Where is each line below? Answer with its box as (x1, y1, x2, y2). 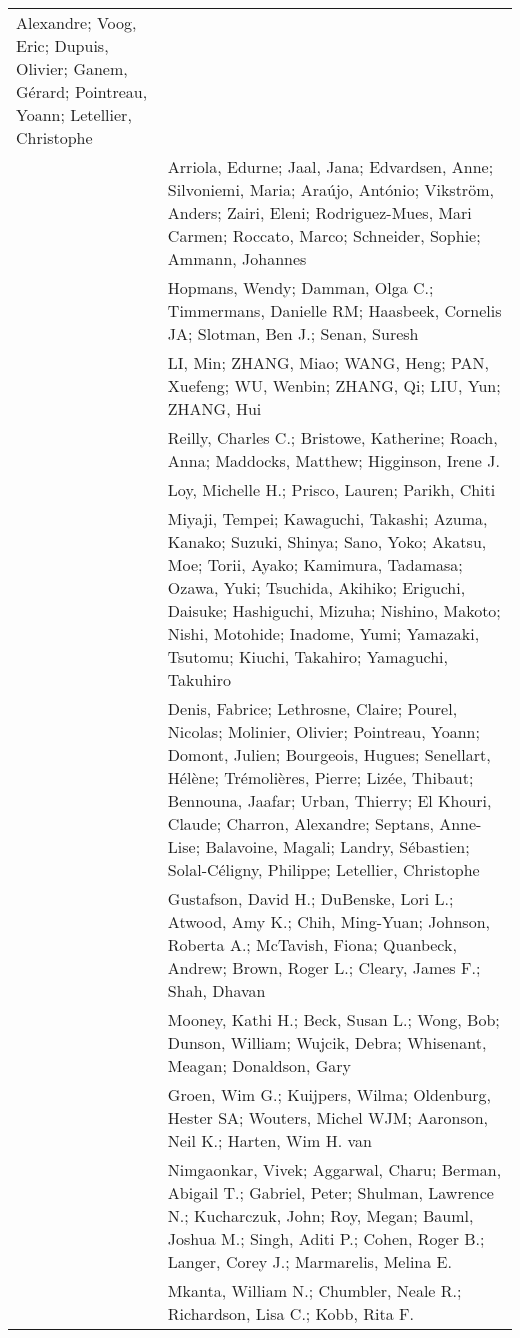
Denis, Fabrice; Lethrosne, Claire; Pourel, (167, 697, 458, 720)
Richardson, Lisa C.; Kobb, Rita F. (167, 1302, 414, 1325)
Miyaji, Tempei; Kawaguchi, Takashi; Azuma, (167, 507, 488, 530)
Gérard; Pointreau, (16, 80, 148, 103)
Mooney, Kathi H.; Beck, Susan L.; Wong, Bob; (167, 1008, 500, 1031)
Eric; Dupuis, (16, 34, 109, 57)
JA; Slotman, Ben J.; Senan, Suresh (167, 322, 419, 345)
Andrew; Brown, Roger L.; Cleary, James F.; (167, 956, 481, 979)
